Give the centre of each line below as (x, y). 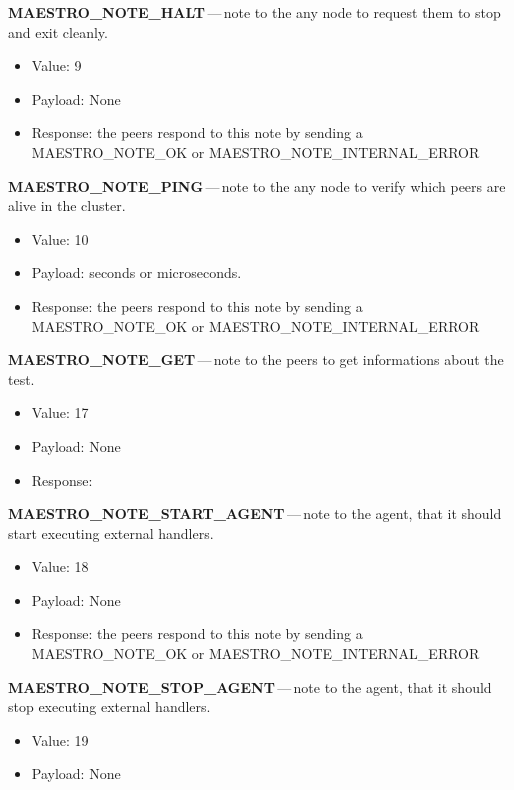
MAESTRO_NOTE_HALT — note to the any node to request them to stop (254, 12)
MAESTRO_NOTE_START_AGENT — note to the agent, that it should (255, 513)
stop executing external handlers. (109, 706)
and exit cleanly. (58, 31)
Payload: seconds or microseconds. (136, 272)
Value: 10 (60, 238)
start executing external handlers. (111, 532)
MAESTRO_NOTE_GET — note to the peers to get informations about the (256, 359)
